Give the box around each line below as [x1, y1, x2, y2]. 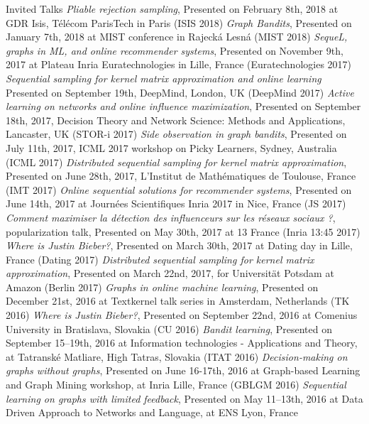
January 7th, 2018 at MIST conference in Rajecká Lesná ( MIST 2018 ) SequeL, [6, 29, 348, 44]
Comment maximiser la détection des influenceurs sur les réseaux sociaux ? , [6, 210, 336, 224]
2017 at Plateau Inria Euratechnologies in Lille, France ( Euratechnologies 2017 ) [6, 57, 352, 72]
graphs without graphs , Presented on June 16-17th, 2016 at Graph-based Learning [6, 363, 360, 378]
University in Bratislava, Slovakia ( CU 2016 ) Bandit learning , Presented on [6, 321, 332, 336]
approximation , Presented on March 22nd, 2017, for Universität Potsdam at [6, 266, 334, 281]
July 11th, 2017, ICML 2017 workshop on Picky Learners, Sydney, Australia [6, 140, 337, 155]
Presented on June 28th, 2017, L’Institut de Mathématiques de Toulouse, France [6, 168, 356, 183]
